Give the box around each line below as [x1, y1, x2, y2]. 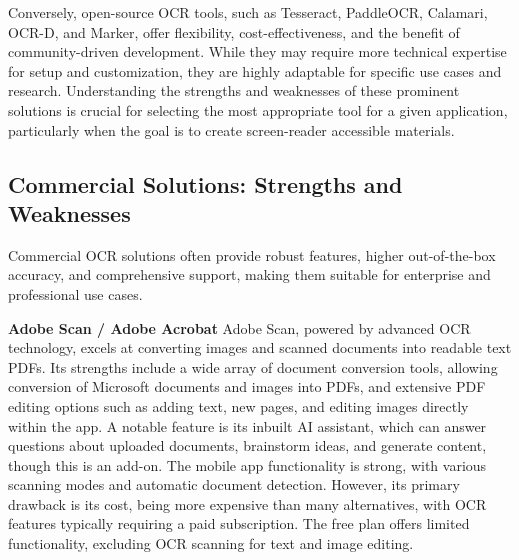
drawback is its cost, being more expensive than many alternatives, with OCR [8, 493, 487, 514]
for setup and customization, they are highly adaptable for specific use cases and [8, 60, 502, 81]
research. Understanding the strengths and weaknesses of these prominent [8, 80, 460, 101]
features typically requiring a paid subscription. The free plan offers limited [8, 513, 470, 534]
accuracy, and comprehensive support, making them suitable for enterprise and [8, 264, 491, 285]
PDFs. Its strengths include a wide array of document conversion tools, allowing [8, 356, 498, 377]
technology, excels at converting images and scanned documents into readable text [8, 337, 512, 358]
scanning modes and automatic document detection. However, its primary [8, 474, 460, 495]
